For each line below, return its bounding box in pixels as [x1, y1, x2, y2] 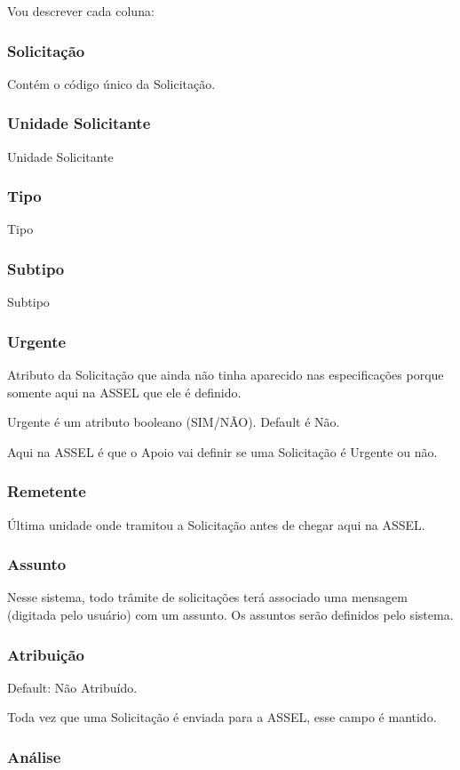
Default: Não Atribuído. [7, 678, 138, 696]
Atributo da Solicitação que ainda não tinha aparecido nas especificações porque [7, 365, 444, 384]
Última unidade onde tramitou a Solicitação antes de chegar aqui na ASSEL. [7, 515, 425, 533]
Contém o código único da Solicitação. [7, 74, 216, 92]
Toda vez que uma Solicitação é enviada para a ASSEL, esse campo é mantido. [7, 708, 437, 726]
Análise [7, 745, 61, 767]
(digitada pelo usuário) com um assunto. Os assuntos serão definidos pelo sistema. [7, 606, 454, 624]
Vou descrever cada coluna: [7, 2, 155, 20]
